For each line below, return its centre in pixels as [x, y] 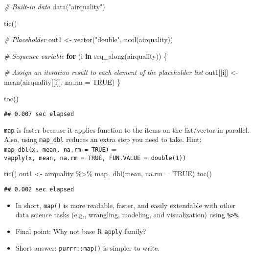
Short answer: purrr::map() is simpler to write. [88, 247]
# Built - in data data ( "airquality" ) [55, 6]
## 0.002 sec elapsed [39, 190]
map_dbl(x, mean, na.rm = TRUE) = [60, 149]
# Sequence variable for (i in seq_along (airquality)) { [86, 56]
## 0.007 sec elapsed [39, 114]
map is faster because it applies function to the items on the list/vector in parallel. [127, 129]
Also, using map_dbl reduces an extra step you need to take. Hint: [103, 139]
